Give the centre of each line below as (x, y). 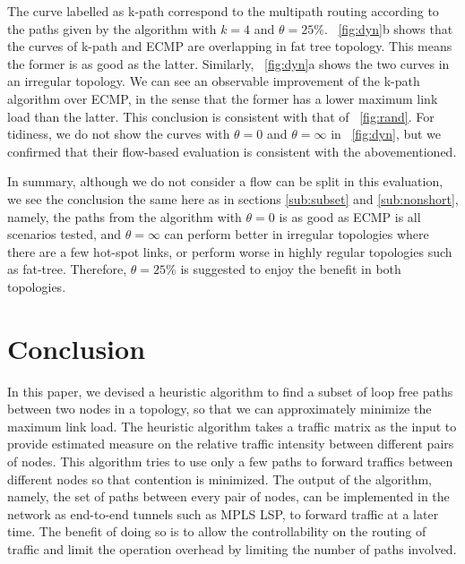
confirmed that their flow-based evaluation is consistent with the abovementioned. (232, 151)
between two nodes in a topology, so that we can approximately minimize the (220, 409)
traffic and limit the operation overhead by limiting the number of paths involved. (232, 548)
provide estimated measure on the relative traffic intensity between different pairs (231, 444)
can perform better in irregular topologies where (297, 234)
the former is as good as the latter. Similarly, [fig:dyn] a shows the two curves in (228, 63)
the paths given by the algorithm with (112, 28)
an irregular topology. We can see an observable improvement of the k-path (214, 81)
